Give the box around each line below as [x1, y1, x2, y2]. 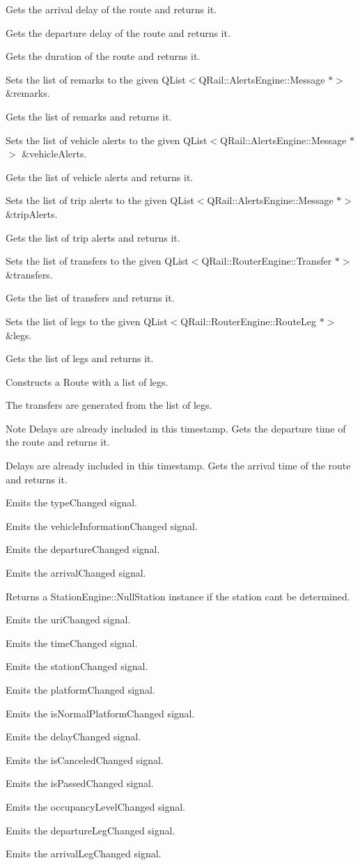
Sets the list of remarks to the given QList [6, 72, 186, 86]
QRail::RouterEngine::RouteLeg [180, 313, 317, 328]
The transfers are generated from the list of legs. [6, 398, 212, 412]
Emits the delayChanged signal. [6, 729, 141, 744]
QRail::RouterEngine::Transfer [201, 254, 332, 268]
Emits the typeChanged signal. [6, 495, 137, 510]
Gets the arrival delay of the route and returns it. [6, 2, 217, 16]
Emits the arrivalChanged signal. [6, 566, 146, 580]
